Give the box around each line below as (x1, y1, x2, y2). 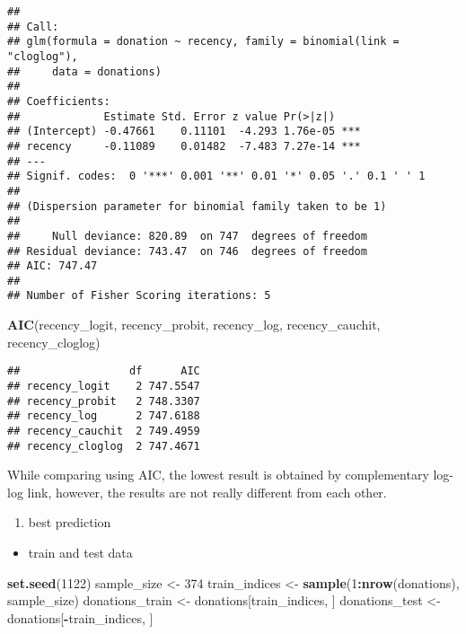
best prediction (28, 513, 111, 532)
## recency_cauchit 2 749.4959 (7, 424, 200, 437)
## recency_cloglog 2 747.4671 (7, 439, 200, 453)
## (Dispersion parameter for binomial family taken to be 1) (7, 199, 387, 213)
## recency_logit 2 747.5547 (7, 379, 200, 392)
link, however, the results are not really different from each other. (27, 482, 387, 501)
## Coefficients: (7, 94, 110, 108)
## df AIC (7, 365, 200, 378)
